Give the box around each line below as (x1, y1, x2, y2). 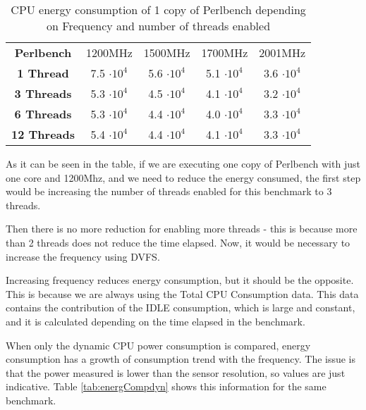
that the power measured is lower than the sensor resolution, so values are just (6, 365, 346, 380)
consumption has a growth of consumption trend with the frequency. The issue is (6, 352, 356, 366)
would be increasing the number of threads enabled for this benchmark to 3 (6, 184, 332, 199)
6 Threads (14, 106, 72, 122)
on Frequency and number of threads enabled (47, 18, 271, 34)
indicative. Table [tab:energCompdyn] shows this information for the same (6, 379, 327, 394)
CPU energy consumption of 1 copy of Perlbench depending (11, 1, 306, 18)
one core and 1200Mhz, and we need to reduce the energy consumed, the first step (6, 170, 361, 185)
